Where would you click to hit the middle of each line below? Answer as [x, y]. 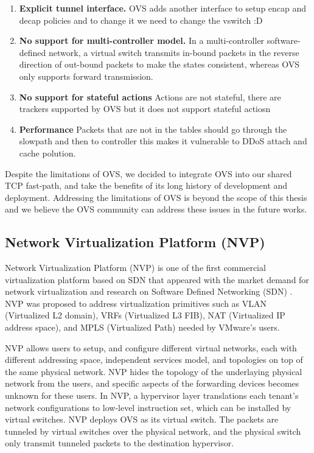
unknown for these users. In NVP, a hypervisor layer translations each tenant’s [152, 395]
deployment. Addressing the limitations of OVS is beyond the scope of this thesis [156, 197]
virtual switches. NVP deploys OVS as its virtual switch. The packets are [142, 419]
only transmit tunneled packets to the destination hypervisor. [120, 443]
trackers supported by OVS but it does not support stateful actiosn [145, 109]
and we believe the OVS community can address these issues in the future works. [156, 209]
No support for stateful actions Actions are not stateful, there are [150, 97]
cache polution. [47, 153]
